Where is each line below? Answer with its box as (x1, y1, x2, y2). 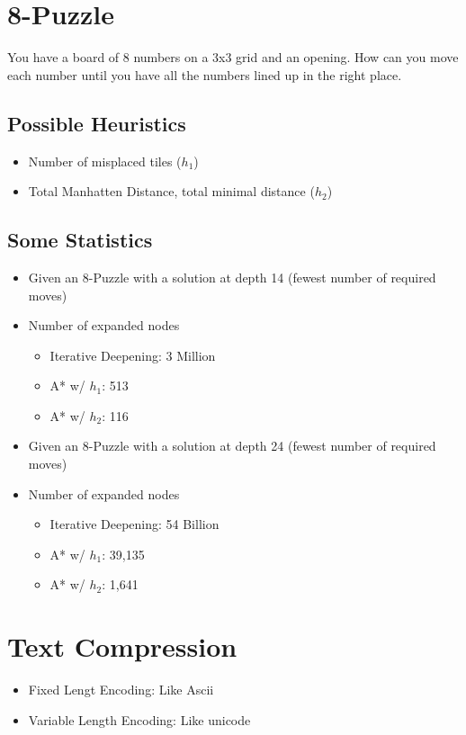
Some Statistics (7, 226, 153, 254)
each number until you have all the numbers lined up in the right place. (7, 65, 402, 84)
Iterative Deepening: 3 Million (49, 345, 216, 364)
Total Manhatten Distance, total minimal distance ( (28, 182, 315, 201)
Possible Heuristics (7, 109, 186, 137)
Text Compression (7, 628, 237, 665)
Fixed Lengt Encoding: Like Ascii (28, 680, 214, 699)
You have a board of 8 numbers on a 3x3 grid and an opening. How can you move (7, 48, 459, 67)
